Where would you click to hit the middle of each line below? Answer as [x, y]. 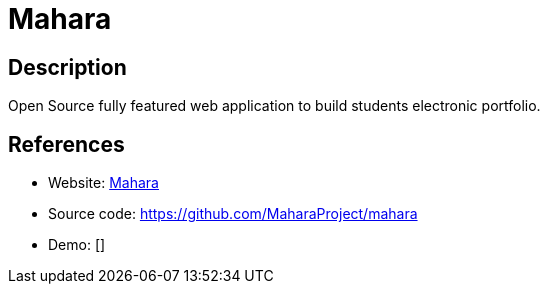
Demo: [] [77, 245]
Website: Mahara [103, 183]
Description [67, 67]
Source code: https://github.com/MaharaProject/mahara [233, 214]
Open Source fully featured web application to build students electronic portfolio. [274, 106]
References [66, 144]
